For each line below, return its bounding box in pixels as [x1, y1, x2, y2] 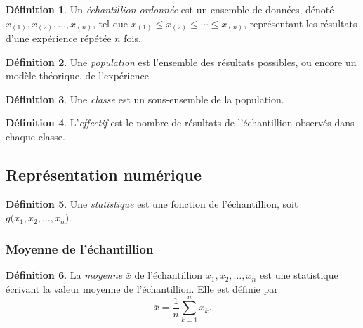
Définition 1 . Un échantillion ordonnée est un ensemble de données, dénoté [6, 2, 334, 16]
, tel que [92, 15, 128, 30]
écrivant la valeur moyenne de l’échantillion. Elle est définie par [6, 281, 278, 296]
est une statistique [259, 268, 338, 282]
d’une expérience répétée [6, 31, 112, 46]
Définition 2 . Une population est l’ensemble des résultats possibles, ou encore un [6, 54, 357, 69]
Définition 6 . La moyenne [6, 268, 123, 282]
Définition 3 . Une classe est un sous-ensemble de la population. [6, 91, 284, 106]
